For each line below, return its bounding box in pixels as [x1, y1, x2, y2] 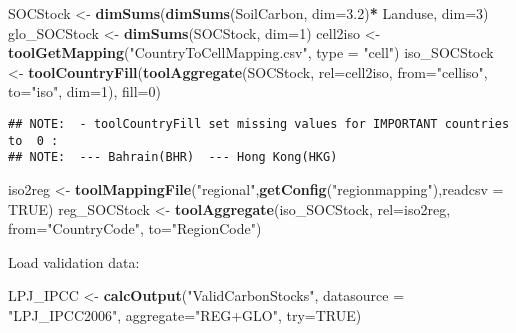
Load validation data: [8, 251, 140, 272]
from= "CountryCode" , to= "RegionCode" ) [8, 218, 262, 239]
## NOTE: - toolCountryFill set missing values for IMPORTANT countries [8, 116, 510, 131]
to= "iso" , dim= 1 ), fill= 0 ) [8, 81, 161, 102]
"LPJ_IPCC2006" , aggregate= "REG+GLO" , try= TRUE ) [8, 304, 362, 325]
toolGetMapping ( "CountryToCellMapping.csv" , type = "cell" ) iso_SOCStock [8, 42, 494, 63]
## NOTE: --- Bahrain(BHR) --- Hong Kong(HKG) [8, 150, 338, 165]
